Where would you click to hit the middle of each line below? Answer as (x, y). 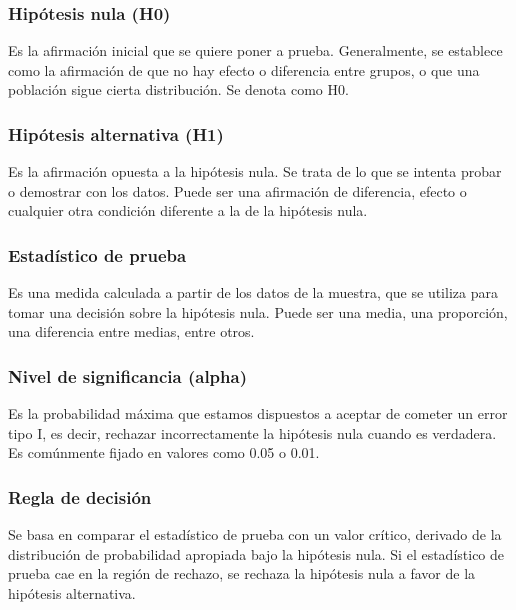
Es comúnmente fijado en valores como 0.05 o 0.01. (164, 452)
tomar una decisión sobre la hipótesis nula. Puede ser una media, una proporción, (258, 311)
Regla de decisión (80, 496)
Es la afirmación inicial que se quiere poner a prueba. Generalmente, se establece (255, 50)
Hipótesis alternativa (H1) (116, 133)
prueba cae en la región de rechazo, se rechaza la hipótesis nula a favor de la (242, 573)
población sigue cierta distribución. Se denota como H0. (178, 89)
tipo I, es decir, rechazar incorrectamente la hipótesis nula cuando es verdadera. (252, 432)
